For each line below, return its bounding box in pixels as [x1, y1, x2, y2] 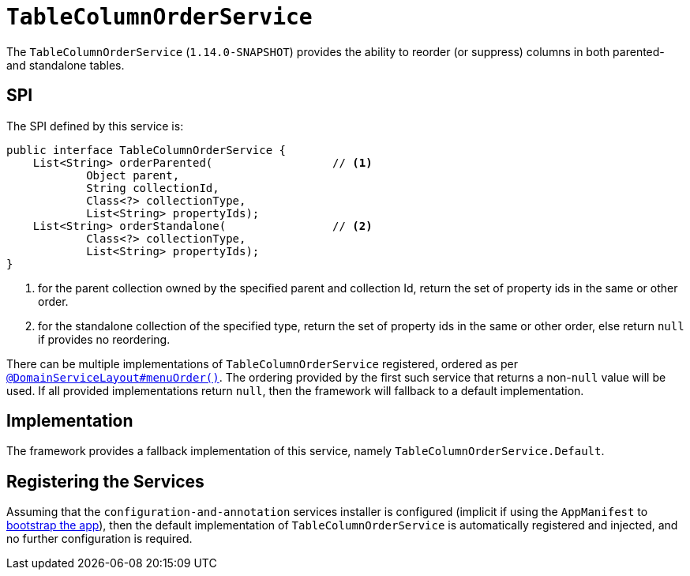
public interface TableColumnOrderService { [6, 143, 287, 156]
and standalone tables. [6, 58, 125, 72]
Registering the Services [6, 471, 204, 491]
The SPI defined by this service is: [6, 119, 184, 133]
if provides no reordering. [38, 332, 171, 346]
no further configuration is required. [6, 532, 193, 546]
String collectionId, [86, 181, 219, 194]
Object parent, [86, 168, 180, 182]
